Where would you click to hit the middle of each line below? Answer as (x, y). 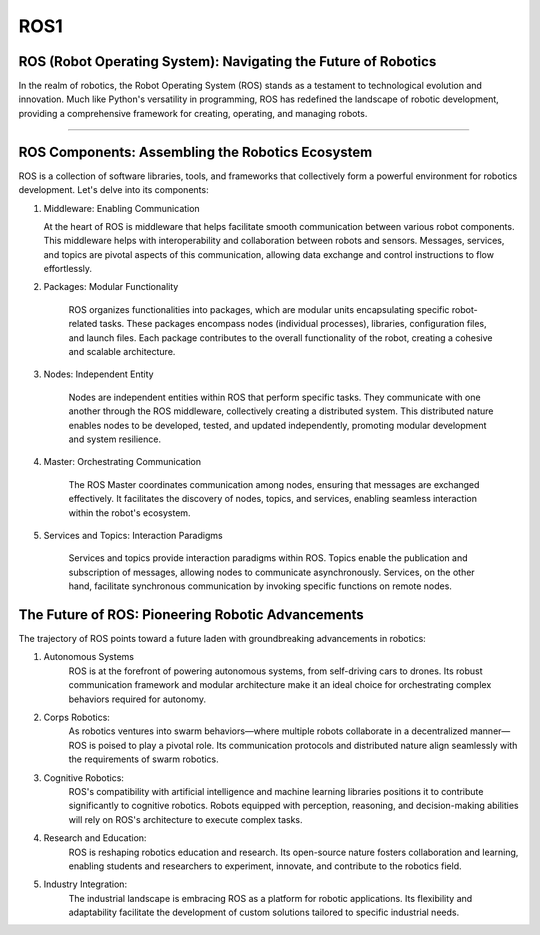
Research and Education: (95, 838)
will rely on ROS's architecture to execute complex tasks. (186, 819)
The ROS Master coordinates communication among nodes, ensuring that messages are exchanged (274, 484)
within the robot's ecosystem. (129, 512)
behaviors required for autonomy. (137, 699)
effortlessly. (68, 269)
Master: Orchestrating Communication (122, 462)
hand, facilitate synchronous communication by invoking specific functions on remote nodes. (260, 586)
